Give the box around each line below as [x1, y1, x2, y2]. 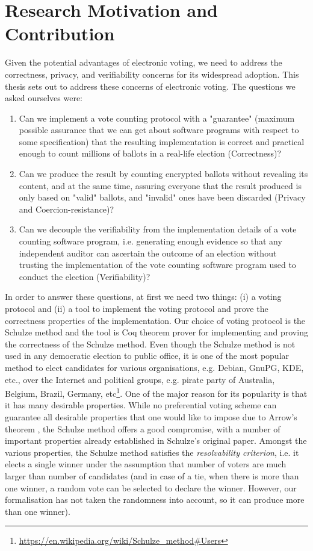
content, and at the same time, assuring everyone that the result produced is [19, 179, 302, 191]
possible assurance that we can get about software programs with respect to [19, 123, 299, 136]
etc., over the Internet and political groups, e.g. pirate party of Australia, [5, 373, 275, 385]
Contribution [5, 21, 115, 46]
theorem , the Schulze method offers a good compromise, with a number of [5, 422, 280, 435]
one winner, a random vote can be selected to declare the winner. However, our [5, 481, 297, 494]
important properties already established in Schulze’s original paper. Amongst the [5, 434, 307, 447]
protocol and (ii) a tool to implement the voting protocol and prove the [5, 302, 268, 314]
